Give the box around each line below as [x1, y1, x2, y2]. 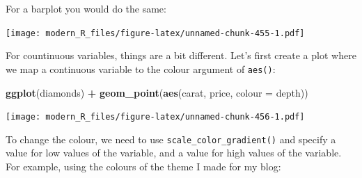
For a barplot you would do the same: [6, 1, 166, 15]
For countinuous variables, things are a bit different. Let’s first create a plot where [6, 48, 356, 63]
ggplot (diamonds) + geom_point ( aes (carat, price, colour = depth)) [6, 85, 308, 99]
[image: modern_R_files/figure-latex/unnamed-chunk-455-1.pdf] [6, 28, 305, 38]
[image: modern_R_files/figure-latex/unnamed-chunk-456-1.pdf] [6, 112, 305, 122]
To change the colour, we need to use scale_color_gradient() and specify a [6, 131, 336, 146]
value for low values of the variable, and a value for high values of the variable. [6, 145, 342, 160]
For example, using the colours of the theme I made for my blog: [6, 159, 281, 173]
